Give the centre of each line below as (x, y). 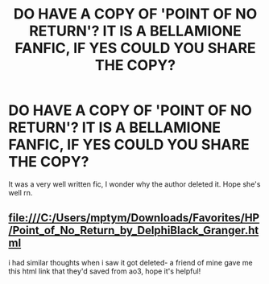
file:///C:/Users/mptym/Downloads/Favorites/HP (134, 218)
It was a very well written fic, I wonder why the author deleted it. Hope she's (134, 184)
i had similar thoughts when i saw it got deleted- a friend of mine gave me (130, 262)
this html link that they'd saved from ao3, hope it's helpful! (105, 271)
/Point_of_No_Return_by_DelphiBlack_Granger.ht (134, 230)
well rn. (21, 192)
